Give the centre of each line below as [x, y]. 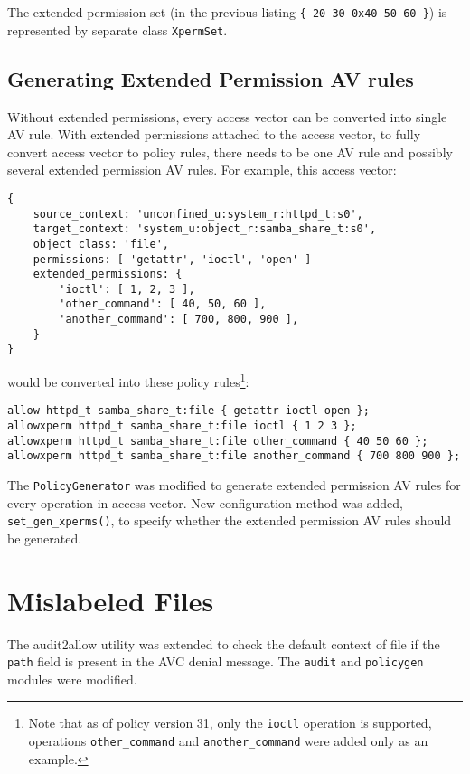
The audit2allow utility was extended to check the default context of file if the [224, 643]
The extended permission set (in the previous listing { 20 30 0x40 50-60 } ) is [227, 12]
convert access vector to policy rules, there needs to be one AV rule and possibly [230, 151]
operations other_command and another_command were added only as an [228, 741]
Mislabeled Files [111, 600]
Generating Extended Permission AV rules [211, 78]
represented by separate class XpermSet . [117, 29]
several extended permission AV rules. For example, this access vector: [202, 170]
